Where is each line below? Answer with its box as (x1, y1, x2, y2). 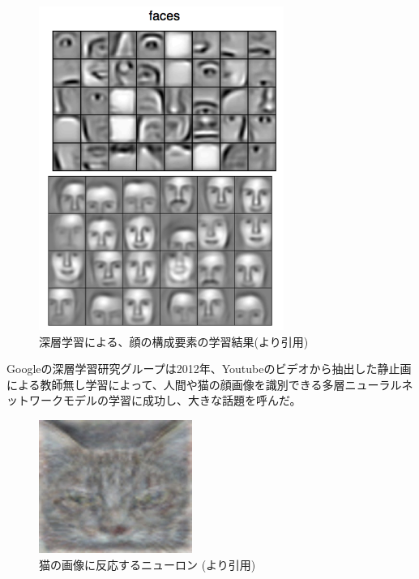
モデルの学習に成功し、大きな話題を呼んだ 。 (62, 392, 301, 409)
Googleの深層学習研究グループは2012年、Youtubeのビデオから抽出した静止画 (6, 360, 412, 377)
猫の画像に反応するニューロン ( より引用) (39, 555, 256, 573)
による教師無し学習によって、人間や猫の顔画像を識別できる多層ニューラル (6, 375, 402, 392)
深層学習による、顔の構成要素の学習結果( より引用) (39, 332, 309, 350)
